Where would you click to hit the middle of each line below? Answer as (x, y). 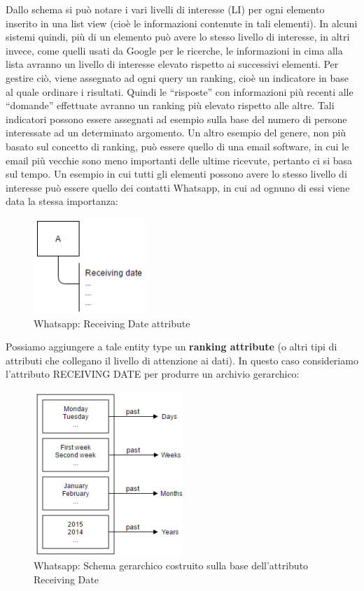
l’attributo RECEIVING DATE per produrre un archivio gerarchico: (153, 374)
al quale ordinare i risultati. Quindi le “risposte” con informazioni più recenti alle (180, 91)
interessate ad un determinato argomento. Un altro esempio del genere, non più (176, 133)
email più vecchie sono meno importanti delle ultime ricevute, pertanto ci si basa (179, 160)
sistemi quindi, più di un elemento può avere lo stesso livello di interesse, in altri (178, 37)
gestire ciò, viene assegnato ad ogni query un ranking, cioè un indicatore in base (177, 77)
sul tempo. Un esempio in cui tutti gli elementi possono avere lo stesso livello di (176, 174)
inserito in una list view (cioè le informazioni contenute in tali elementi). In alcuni (182, 23)
